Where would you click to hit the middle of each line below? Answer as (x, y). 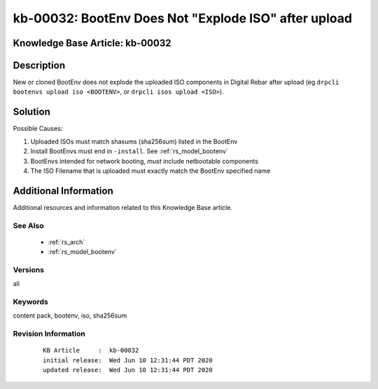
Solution (31, 112)
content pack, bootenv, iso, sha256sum (70, 316)
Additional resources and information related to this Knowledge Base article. (122, 207)
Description (39, 65)
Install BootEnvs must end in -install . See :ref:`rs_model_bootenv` (129, 151)
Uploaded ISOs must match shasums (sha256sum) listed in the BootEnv (134, 141)
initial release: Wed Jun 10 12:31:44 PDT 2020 (128, 360)
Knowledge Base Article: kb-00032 (92, 43)
